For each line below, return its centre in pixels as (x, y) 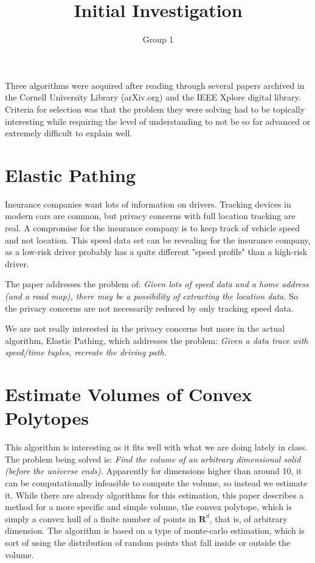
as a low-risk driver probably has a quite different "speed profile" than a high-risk (156, 252)
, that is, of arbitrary (248, 518)
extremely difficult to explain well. (69, 133)
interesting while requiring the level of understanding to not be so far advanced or (158, 121)
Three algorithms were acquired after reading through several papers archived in (155, 85)
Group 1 (158, 39)
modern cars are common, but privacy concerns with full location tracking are (150, 216)
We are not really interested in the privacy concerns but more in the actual (145, 328)
